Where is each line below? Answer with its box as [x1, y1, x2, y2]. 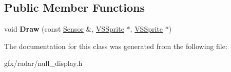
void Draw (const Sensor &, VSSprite [4, 23, 124, 34]
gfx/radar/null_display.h [4, 58, 83, 68]
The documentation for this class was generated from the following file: [4, 40, 227, 51]
